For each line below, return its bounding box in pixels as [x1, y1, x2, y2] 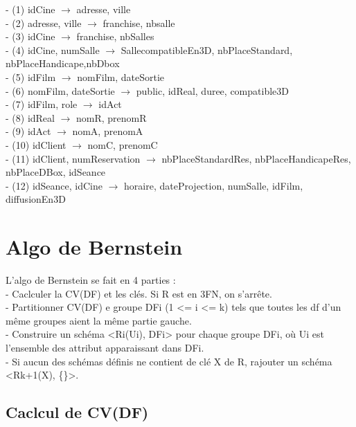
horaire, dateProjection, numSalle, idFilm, [124, 178, 303, 192]
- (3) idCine [6, 29, 55, 44]
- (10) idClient [6, 137, 66, 152]
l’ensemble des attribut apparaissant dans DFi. [6, 340, 204, 354]
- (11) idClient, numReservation [6, 151, 141, 165]
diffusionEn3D [6, 192, 66, 206]
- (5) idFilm [6, 69, 56, 84]
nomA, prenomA [72, 124, 143, 138]
